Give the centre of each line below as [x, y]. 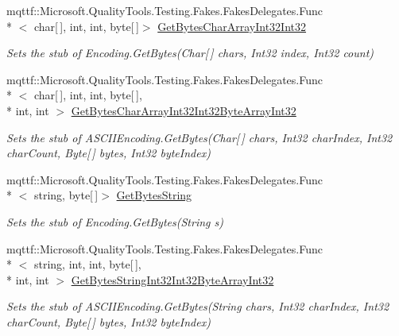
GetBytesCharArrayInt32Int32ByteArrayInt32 [184, 110]
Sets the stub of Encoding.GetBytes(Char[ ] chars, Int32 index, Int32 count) [190, 53]
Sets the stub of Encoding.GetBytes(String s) [115, 221]
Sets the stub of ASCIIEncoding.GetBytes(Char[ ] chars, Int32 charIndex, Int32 [199, 137]
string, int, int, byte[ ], [87, 264]
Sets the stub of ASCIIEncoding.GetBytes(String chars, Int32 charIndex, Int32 [198, 306]
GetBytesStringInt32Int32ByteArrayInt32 [172, 279]
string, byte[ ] [66, 195]
